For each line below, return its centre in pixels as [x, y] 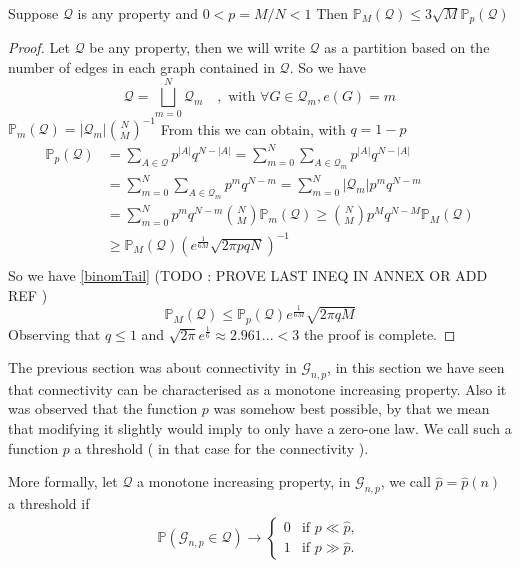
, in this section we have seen [416, 367]
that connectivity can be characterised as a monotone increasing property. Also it [257, 388]
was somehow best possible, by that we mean [351, 408]
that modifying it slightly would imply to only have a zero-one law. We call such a [260, 428]
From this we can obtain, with [253, 128]
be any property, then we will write [197, 47]
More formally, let [63, 481]
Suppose [33, 13]
